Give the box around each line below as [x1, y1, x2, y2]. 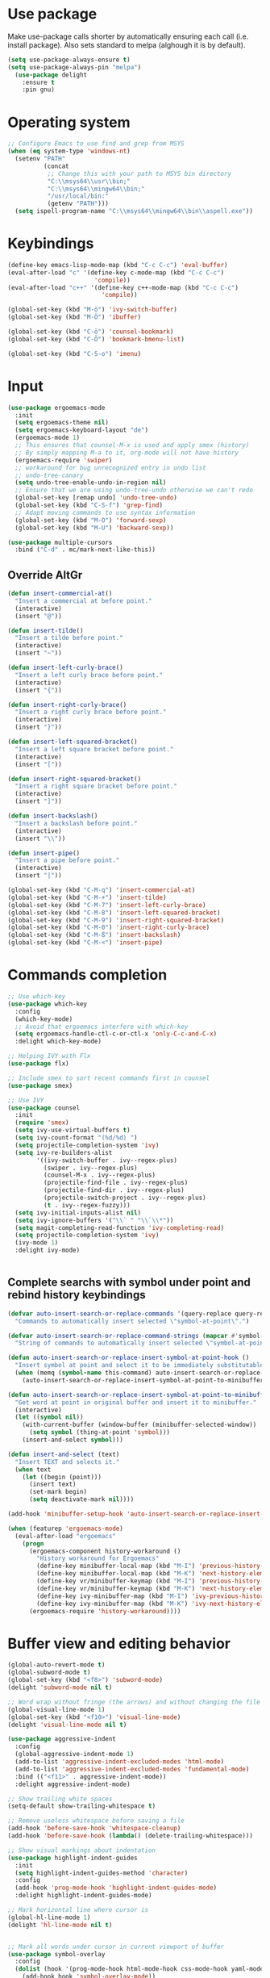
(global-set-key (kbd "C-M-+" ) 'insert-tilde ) [7, 893, 167, 901]
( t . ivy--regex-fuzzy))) [43, 1201, 131, 1209]
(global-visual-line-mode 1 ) [7, 1705, 106, 1713]
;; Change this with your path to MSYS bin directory [47, 169, 231, 178]
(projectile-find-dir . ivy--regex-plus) [43, 1186, 185, 1194]
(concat [43, 162, 69, 170]
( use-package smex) [7, 1081, 73, 1089]
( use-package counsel [7, 1103, 81, 1112]
